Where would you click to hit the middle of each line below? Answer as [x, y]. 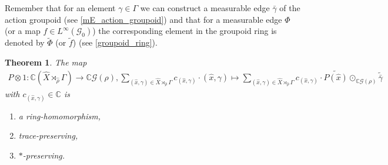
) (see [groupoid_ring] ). [115, 42]
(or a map [23, 31]
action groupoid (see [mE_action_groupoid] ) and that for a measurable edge [143, 19]
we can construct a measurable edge [205, 8]
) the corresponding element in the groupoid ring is [185, 31]
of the [290, 8]
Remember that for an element [60, 8]
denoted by [25, 42]
